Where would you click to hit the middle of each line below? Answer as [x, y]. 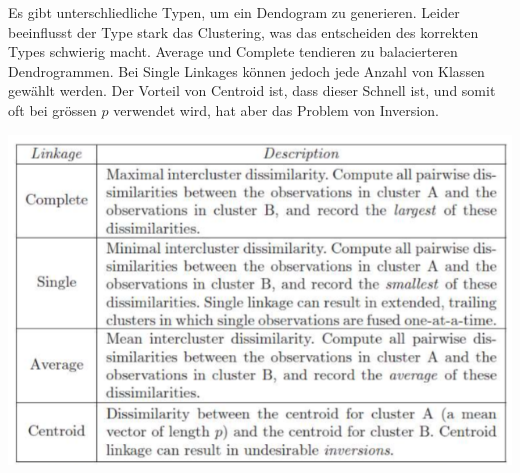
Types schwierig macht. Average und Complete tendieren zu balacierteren [233, 51]
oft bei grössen [52, 109]
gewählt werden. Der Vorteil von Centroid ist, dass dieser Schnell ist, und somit [252, 90]
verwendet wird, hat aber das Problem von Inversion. [276, 109]
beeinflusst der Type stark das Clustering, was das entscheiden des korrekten [243, 31]
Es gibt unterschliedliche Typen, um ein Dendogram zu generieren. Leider [234, 12]
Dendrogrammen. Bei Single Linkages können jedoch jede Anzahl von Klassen [246, 70]
